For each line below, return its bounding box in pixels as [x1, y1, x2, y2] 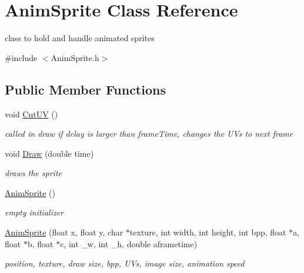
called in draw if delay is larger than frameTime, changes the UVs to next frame [5, 127, 293, 140]
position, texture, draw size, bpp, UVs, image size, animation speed [5, 257, 245, 269]
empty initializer [5, 206, 64, 218]
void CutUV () [5, 107, 58, 120]
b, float [27, 237, 54, 250]
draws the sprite [5, 167, 62, 179]
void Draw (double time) [5, 147, 94, 159]
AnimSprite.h [51, 51, 99, 63]
